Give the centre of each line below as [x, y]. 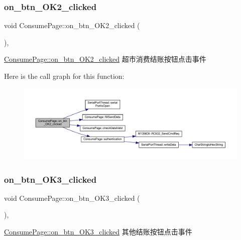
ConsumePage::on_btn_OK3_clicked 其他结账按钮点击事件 [98, 232]
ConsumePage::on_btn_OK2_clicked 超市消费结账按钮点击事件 [105, 59]
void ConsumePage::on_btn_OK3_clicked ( [72, 198]
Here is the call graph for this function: [64, 76]
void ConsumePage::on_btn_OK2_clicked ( [72, 25]
